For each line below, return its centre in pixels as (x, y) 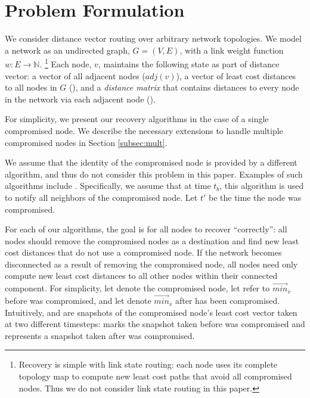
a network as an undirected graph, (67, 50)
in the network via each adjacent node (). (80, 99)
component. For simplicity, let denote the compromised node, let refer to (137, 288)
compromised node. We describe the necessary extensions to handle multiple (144, 130)
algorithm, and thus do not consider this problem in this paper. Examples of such (154, 174)
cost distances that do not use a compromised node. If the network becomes (143, 252)
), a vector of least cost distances (236, 75)
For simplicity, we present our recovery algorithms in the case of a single (137, 119)
